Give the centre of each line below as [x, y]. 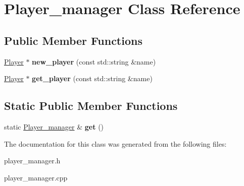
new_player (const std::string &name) [94, 61]
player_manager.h [32, 161]
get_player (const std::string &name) [92, 78]
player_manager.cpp [36, 177]
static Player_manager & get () [54, 126]
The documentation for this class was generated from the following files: [115, 143]
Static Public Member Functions [91, 106]
